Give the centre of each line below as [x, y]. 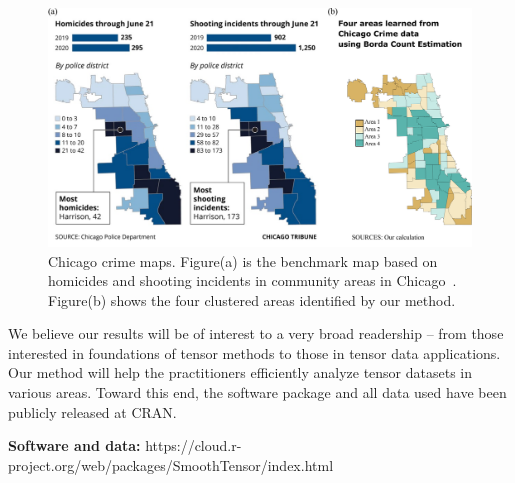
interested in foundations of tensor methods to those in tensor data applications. [254, 352]
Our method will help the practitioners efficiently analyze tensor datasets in [240, 372]
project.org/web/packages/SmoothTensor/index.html [171, 464]
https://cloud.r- [193, 445]
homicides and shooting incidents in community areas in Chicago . [252, 280]
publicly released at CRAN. [92, 411]
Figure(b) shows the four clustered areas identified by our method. [252, 299]
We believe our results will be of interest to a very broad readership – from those [256, 333]
